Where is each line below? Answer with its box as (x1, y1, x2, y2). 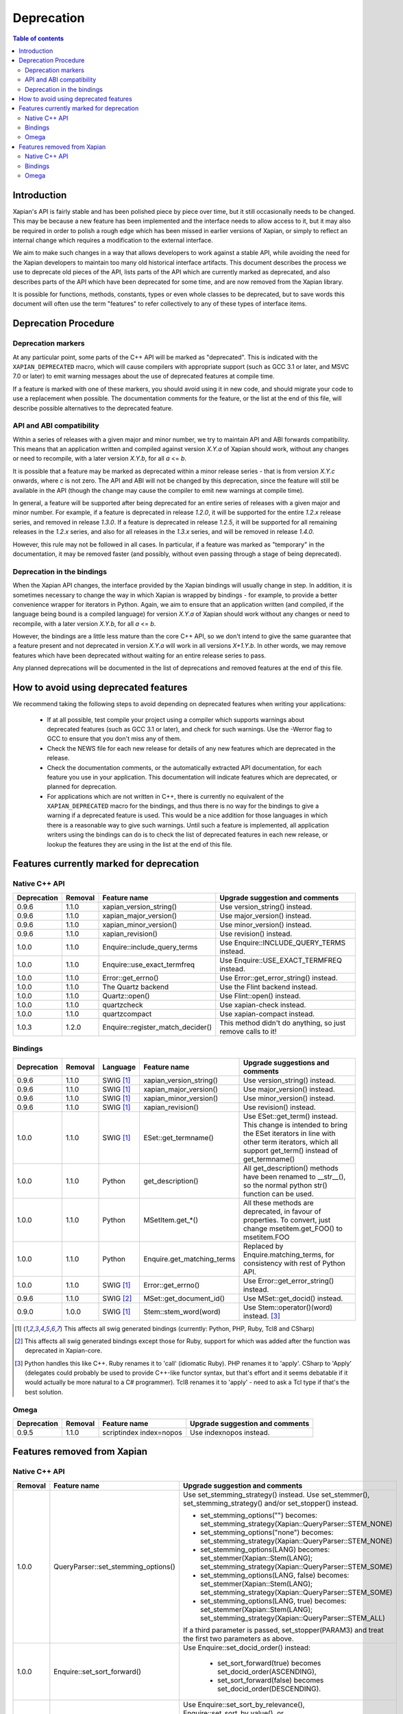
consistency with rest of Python (243, 1258, 345, 1268)
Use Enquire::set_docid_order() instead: (182, 1643, 311, 1652)
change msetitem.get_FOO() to (243, 1224, 343, 1233)
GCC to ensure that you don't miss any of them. (47, 734, 182, 743)
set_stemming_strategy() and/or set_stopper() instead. (182, 1498, 358, 1508)
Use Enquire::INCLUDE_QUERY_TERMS (219, 938, 346, 947)
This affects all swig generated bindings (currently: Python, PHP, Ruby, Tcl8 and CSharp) (64, 1324, 315, 1333)
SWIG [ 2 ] (102, 1293, 132, 1303)
